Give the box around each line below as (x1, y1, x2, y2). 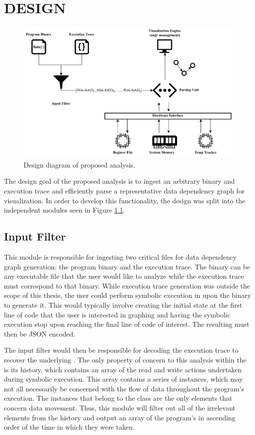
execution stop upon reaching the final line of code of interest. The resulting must (4, 319, 250, 329)
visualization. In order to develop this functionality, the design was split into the (4, 195, 246, 205)
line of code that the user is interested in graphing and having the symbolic (4, 309, 230, 319)
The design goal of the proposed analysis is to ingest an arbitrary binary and (4, 176, 235, 186)
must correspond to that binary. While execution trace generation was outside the (4, 280, 250, 290)
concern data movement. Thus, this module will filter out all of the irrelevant (4, 402, 236, 412)
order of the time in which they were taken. (4, 422, 135, 432)
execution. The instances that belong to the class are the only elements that (4, 393, 232, 403)
